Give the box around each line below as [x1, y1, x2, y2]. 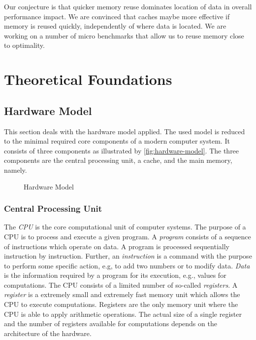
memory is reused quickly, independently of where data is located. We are [4, 21, 226, 31]
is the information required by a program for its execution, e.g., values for [4, 270, 226, 280]
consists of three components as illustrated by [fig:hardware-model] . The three [4, 145, 239, 155]
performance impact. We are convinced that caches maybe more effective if [4, 11, 230, 21]
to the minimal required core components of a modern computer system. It [4, 136, 230, 146]
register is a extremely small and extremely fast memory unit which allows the [4, 289, 240, 300]
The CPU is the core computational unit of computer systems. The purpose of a [4, 222, 246, 232]
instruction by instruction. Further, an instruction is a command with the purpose [4, 251, 252, 261]
